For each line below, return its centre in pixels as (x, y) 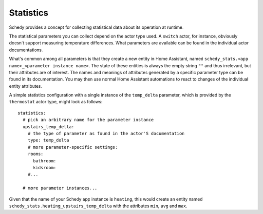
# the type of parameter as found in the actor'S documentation (106, 134)
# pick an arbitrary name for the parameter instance (88, 120)
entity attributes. (26, 86)
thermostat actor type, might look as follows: (56, 102)
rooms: (36, 154)
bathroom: (45, 161)
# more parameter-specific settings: (73, 147)
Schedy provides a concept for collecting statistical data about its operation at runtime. (96, 27)
